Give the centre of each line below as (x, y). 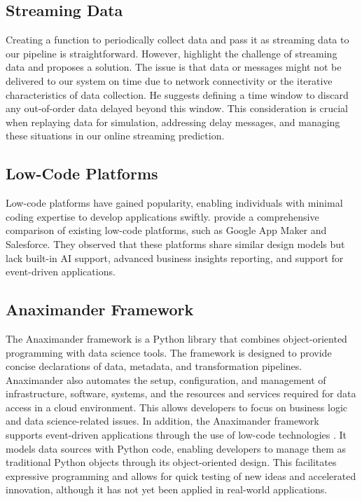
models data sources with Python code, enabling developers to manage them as (176, 448)
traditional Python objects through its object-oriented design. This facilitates (171, 462)
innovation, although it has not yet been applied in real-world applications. (167, 489)
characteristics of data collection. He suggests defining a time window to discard (177, 94)
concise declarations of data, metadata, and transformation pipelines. (154, 366)
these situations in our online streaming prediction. (115, 136)
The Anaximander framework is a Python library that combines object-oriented (176, 338)
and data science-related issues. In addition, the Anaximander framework (162, 421)
